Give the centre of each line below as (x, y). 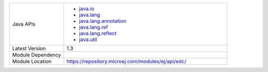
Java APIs (24, 24)
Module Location (32, 61)
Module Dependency (37, 55)
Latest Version (29, 48)
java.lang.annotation (103, 21)
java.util (88, 39)
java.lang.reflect (98, 33)
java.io (87, 9)
